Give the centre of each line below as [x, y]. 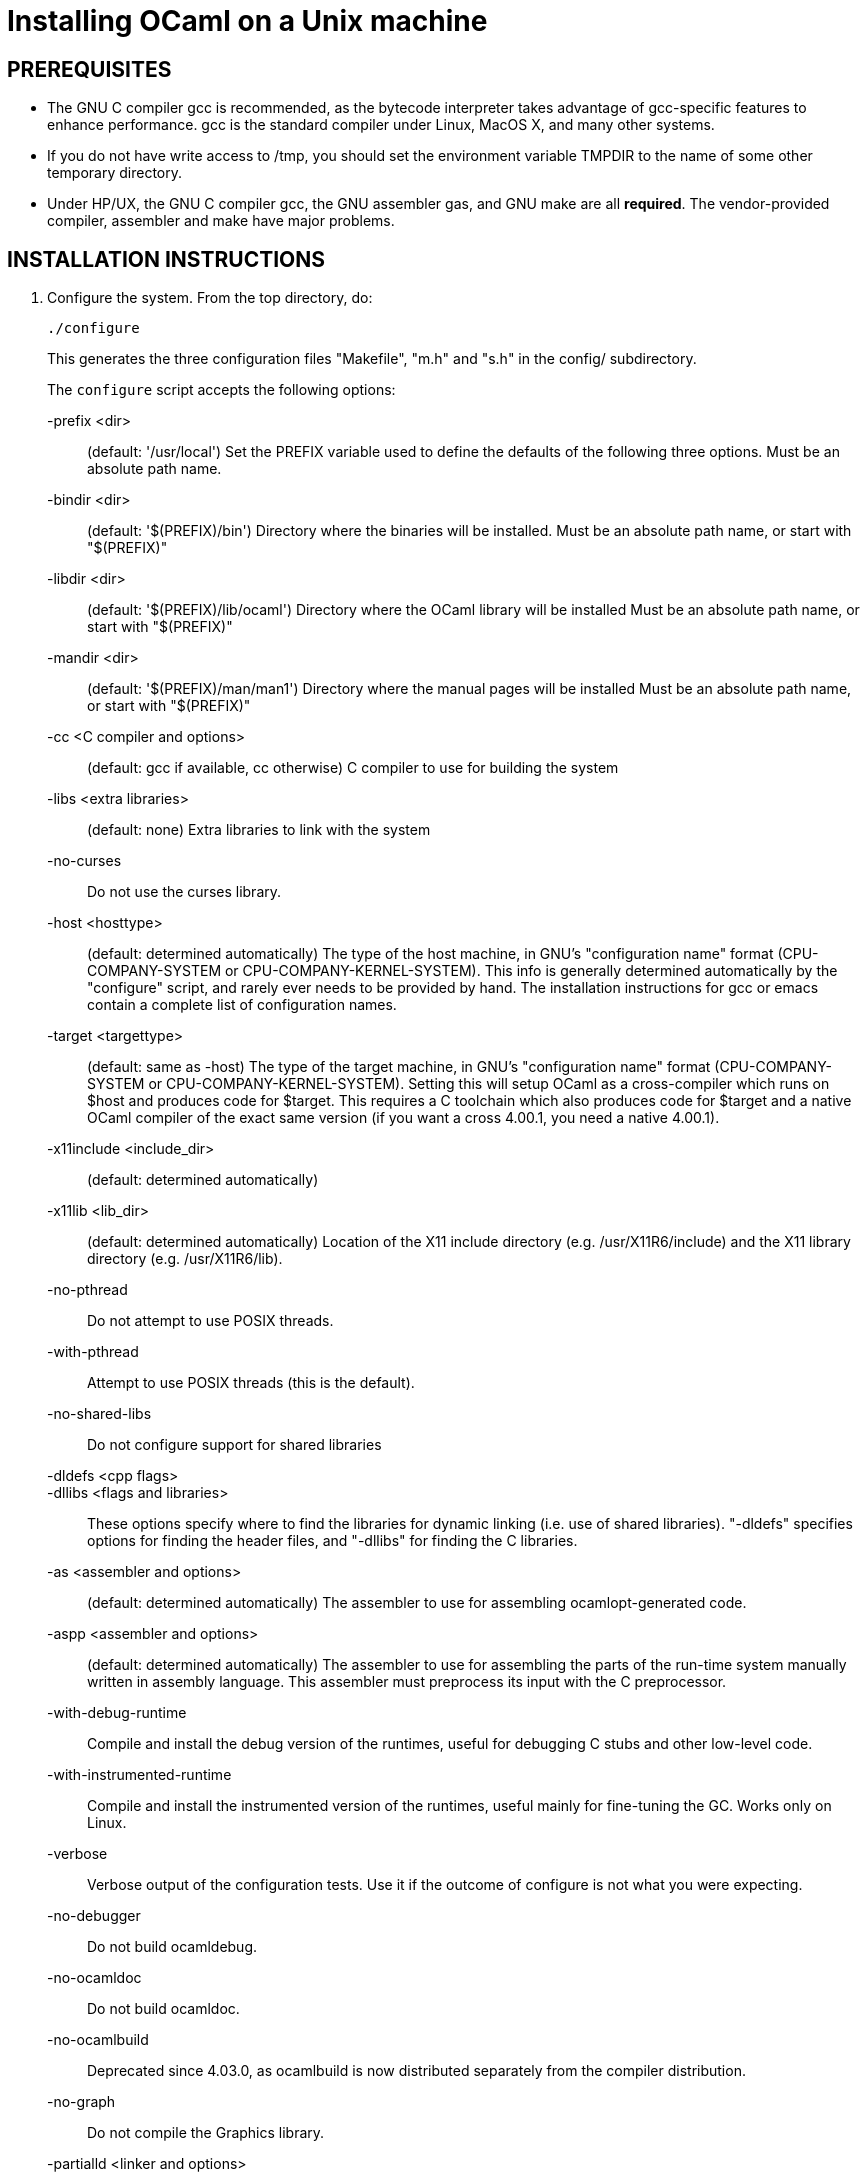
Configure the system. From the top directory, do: [210, 298]
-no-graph [81, 2102]
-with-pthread [93, 1352]
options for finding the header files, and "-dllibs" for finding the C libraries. [332, 1541]
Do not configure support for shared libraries [234, 1445]
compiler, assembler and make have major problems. [221, 221]
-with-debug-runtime [117, 1713]
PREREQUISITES [89, 69]
